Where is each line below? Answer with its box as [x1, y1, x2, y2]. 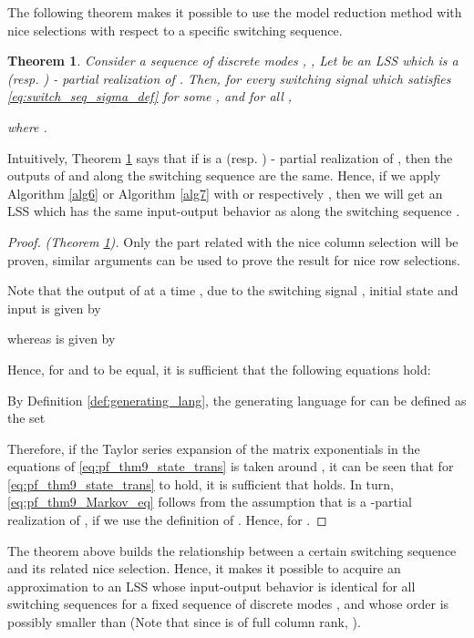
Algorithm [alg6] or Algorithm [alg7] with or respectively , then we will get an [7, 183, 443, 202]
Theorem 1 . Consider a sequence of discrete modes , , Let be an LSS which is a [7, 51, 459, 70]
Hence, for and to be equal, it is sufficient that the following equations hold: [7, 359, 431, 378]
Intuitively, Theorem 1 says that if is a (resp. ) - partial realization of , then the [7, 148, 453, 167]
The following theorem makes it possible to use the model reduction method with [7, 3, 462, 21]
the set [7, 408, 46, 427]
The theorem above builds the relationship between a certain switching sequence [7, 540, 457, 560]
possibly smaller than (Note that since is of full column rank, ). [7, 612, 361, 632]
